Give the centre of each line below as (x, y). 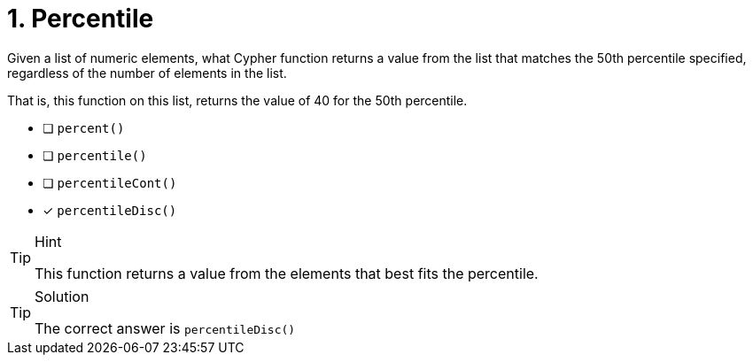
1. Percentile (81, 19)
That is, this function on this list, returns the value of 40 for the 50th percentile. (237, 100)
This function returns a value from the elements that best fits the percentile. (287, 273)
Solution (62, 296)
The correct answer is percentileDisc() (165, 328)
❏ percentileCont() (110, 182)
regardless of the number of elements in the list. (147, 73)
